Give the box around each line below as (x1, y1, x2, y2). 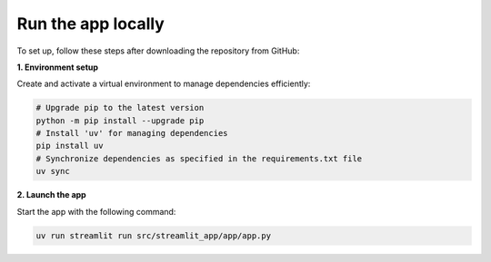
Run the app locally (16, 14, 165, 34)
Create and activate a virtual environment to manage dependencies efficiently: (16, 78, 311, 90)
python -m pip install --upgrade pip (35, 115, 205, 126)
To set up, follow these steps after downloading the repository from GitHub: (16, 45, 300, 56)
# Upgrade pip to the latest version (35, 102, 205, 113)
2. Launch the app (16, 189, 86, 200)
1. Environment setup (16, 62, 99, 73)
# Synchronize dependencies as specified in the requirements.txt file (35, 153, 363, 163)
